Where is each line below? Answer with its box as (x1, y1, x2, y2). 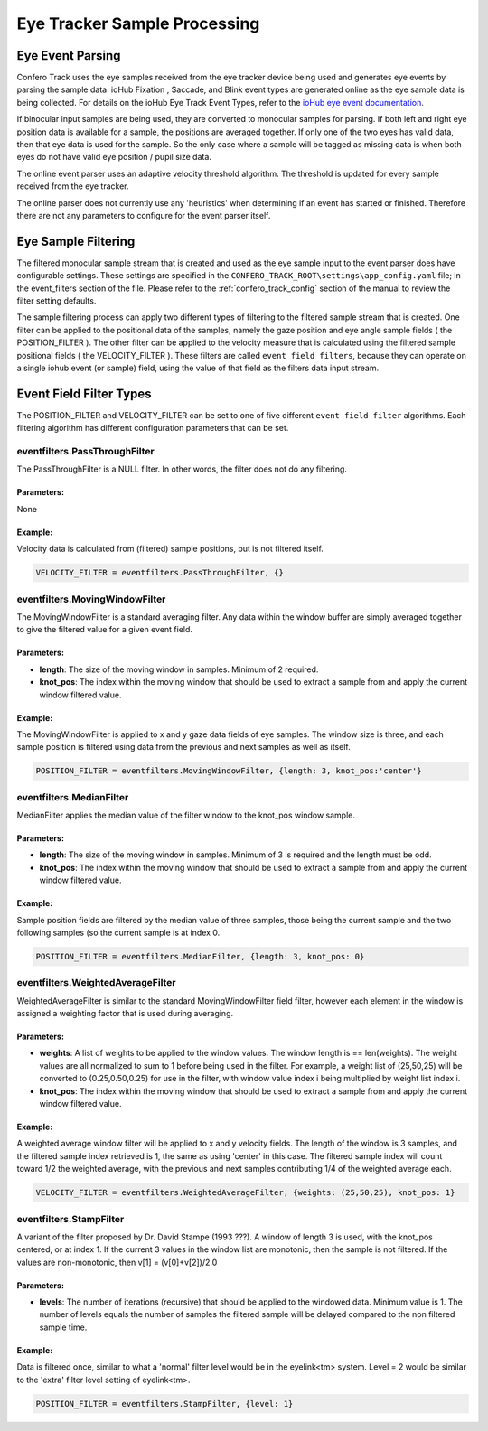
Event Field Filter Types (16, 386, 153, 401)
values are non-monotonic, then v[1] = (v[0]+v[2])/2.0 (16, 1257, 218, 1267)
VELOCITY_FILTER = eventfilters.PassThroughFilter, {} (35, 567, 284, 578)
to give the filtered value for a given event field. (16, 624, 193, 635)
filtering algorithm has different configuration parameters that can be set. (16, 423, 289, 434)
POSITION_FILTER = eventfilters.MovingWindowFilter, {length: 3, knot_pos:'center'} (35, 766, 422, 776)
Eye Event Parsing (16, 48, 121, 63)
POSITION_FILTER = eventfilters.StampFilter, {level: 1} (35, 1398, 294, 1408)
